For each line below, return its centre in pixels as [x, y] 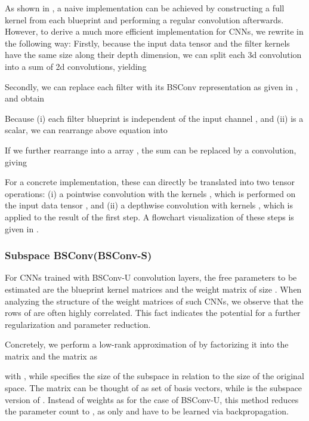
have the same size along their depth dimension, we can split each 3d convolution [153, 55]
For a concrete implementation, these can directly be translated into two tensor [150, 182]
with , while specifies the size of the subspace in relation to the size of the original [154, 376]
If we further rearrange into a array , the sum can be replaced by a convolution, [151, 150]
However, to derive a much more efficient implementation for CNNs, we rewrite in [154, 31]
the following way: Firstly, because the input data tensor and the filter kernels [147, 43]
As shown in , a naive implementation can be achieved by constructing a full [145, 8]
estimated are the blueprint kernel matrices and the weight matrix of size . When [153, 289]
